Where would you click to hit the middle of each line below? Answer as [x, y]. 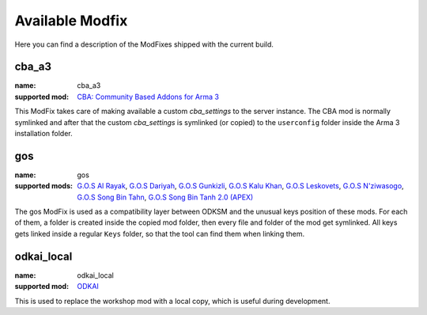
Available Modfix [71, 21]
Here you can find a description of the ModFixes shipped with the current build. [144, 44]
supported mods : [43, 186]
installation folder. [43, 134]
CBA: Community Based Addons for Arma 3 [148, 97]
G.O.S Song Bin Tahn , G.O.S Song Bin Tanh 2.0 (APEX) [165, 197]
